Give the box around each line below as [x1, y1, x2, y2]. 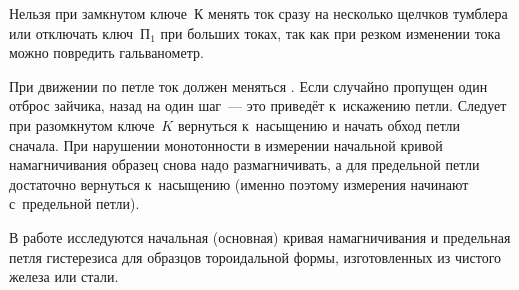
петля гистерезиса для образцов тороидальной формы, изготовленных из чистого [9, 246, 502, 267]
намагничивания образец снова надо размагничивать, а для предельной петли [9, 154, 480, 175]
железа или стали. [9, 266, 119, 287]
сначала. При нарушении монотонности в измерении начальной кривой [9, 134, 443, 155]
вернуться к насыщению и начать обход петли [177, 114, 460, 135]
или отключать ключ [9, 22, 134, 43]
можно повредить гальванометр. [9, 42, 204, 63]
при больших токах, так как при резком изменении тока [160, 22, 501, 43]
